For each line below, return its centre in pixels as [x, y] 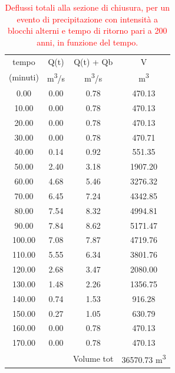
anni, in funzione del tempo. [87, 42]
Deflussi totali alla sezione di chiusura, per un [87, 7]
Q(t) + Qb [93, 61]
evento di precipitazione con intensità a [87, 19]
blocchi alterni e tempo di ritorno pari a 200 [87, 30]
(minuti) [24, 77]
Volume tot [93, 358]
